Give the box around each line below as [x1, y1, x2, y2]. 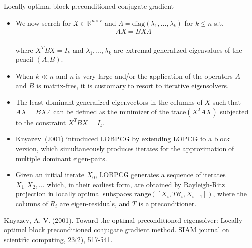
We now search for [15, 17, 71, 28]
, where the [213, 189, 247, 199]
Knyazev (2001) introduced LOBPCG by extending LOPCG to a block [15, 134, 230, 144]
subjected [220, 106, 249, 116]
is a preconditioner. [138, 198, 197, 208]
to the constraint [15, 117, 66, 127]
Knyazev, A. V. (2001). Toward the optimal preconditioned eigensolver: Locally [4, 215, 243, 225]
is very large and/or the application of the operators [76, 71, 233, 81]
